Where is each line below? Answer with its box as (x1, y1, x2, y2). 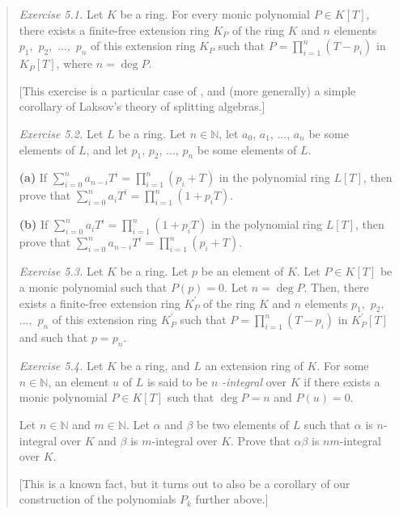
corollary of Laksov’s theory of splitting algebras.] (19, 98, 265, 115)
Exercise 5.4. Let (19, 357, 104, 374)
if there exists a (303, 373, 380, 390)
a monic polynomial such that (19, 278, 168, 295)
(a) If (19, 169, 48, 186)
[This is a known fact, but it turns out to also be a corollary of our (19, 474, 350, 491)
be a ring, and (120, 357, 190, 374)
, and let (86, 141, 128, 158)
